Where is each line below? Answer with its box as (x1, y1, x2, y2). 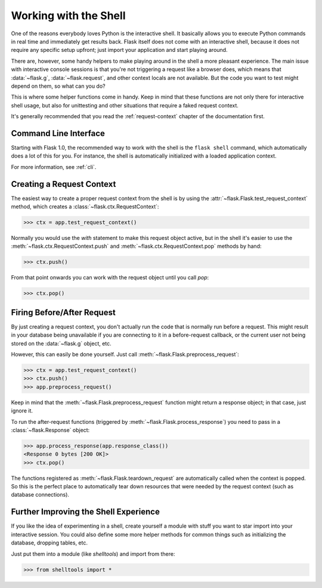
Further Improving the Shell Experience (11, 507, 160, 517)
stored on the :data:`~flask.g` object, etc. (11, 340, 112, 347)
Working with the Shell (11, 9, 126, 22)
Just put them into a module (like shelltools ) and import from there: (11, 550, 175, 558)
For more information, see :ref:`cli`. (11, 163, 97, 170)
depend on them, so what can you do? (11, 82, 106, 90)
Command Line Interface (11, 128, 106, 138)
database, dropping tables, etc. (11, 539, 88, 546)
